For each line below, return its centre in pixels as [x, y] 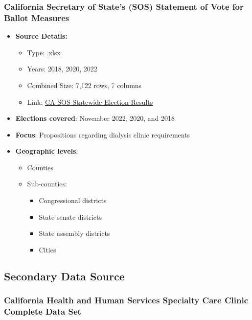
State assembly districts [74, 233]
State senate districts [70, 217]
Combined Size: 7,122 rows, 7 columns [84, 85]
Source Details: [41, 36]
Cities [47, 249]
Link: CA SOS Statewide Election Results [90, 102]
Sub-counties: [47, 184]
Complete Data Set [43, 311]
